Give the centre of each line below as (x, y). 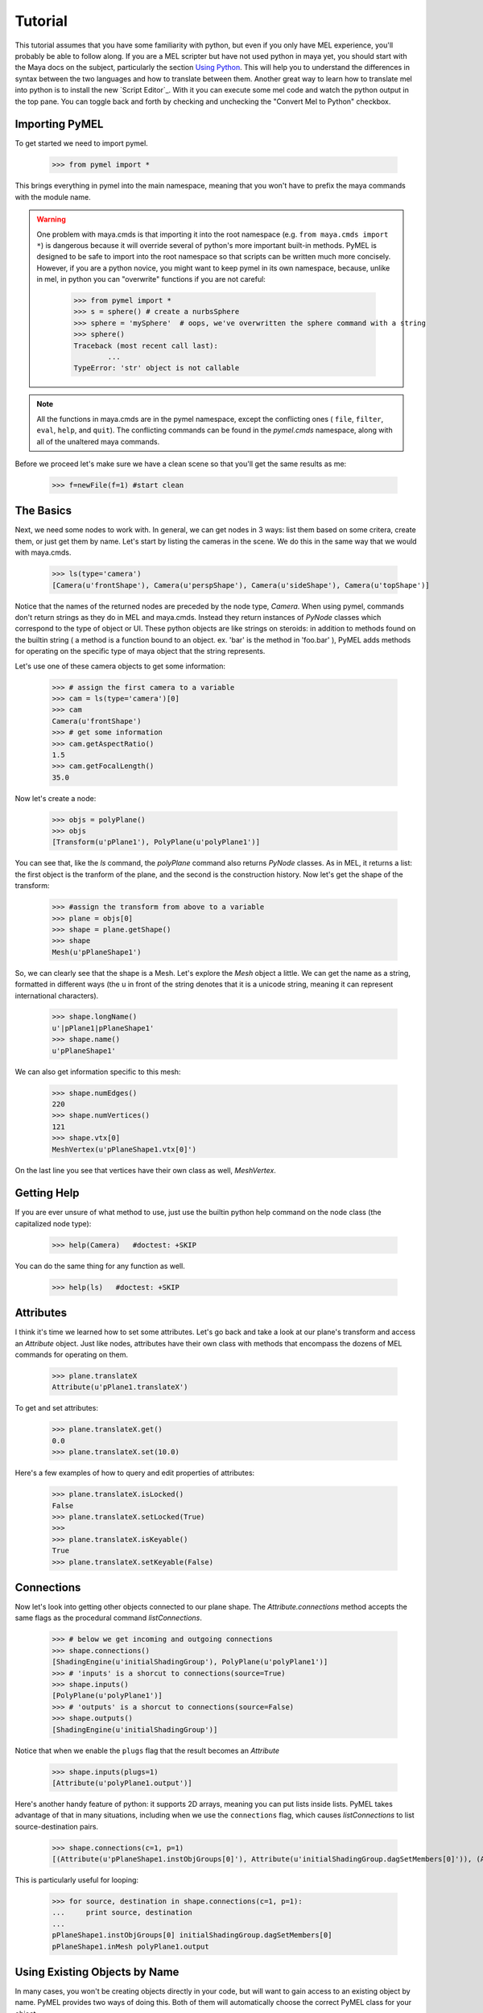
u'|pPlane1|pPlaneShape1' (103, 1028)
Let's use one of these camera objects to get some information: (120, 666)
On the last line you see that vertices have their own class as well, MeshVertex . (146, 1170)
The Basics (43, 511)
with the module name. (53, 196)
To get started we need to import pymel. (81, 143)
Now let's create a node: (56, 798)
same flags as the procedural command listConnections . (109, 1618)
